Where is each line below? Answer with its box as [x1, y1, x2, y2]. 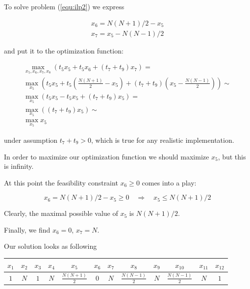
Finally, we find [4, 224, 50, 235]
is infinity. [4, 161, 34, 171]
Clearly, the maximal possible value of [4, 208, 118, 218]
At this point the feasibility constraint [4, 177, 118, 187]
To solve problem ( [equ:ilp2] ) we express [4, 1, 125, 11]
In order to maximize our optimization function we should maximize [4, 151, 209, 161]
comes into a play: [142, 177, 197, 187]
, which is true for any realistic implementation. [91, 134, 234, 145]
